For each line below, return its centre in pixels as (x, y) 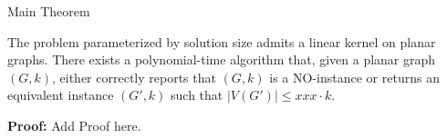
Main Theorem (49, 11)
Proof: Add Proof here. (74, 125)
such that (197, 95)
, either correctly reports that (134, 77)
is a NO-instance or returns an (354, 77)
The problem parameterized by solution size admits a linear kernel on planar (222, 41)
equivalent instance (61, 95)
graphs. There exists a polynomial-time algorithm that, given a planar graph (222, 59)
